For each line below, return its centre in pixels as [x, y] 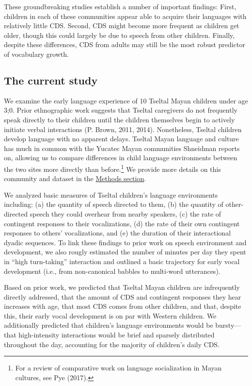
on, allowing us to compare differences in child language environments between [121, 158]
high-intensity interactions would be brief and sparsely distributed [117, 335]
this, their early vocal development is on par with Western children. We [110, 315]
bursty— [228, 325]
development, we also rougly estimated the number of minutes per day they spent [125, 252]
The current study [51, 80]
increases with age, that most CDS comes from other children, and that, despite [123, 306]
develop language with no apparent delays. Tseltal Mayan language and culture [121, 139]
